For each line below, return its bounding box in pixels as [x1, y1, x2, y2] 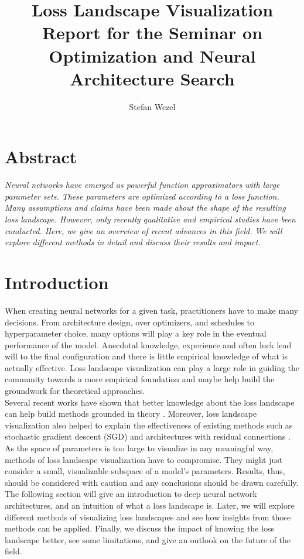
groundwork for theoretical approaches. [5, 385, 145, 397]
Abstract [5, 145, 77, 169]
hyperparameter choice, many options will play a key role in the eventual [5, 327, 267, 339]
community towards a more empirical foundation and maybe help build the [5, 373, 275, 385]
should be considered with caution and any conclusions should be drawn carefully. [5, 476, 299, 488]
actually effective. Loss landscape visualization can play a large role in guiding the [5, 361, 300, 373]
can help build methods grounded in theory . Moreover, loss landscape [5, 407, 257, 420]
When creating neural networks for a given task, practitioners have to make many [5, 304, 298, 316]
